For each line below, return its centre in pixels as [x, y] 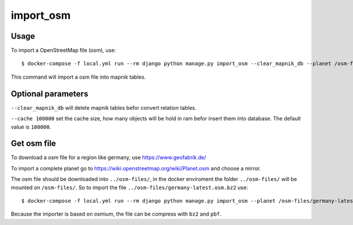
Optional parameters [49, 94]
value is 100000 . [31, 127]
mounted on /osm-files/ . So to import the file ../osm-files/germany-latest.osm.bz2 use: [129, 187]
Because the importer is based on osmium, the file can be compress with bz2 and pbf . [116, 214]
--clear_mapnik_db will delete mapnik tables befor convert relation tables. [104, 108]
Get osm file [34, 144]
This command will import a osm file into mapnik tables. [79, 77]
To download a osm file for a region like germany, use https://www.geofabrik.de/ [109, 157]
